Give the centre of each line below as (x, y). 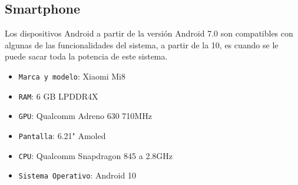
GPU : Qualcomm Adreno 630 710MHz (85, 116)
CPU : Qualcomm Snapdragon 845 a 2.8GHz (95, 155)
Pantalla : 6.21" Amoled (62, 135)
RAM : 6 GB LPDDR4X (58, 96)
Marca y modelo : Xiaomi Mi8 (72, 76)
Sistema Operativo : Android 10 (77, 175)
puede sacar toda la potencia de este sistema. (86, 56)
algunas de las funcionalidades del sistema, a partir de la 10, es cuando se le (142, 44)
